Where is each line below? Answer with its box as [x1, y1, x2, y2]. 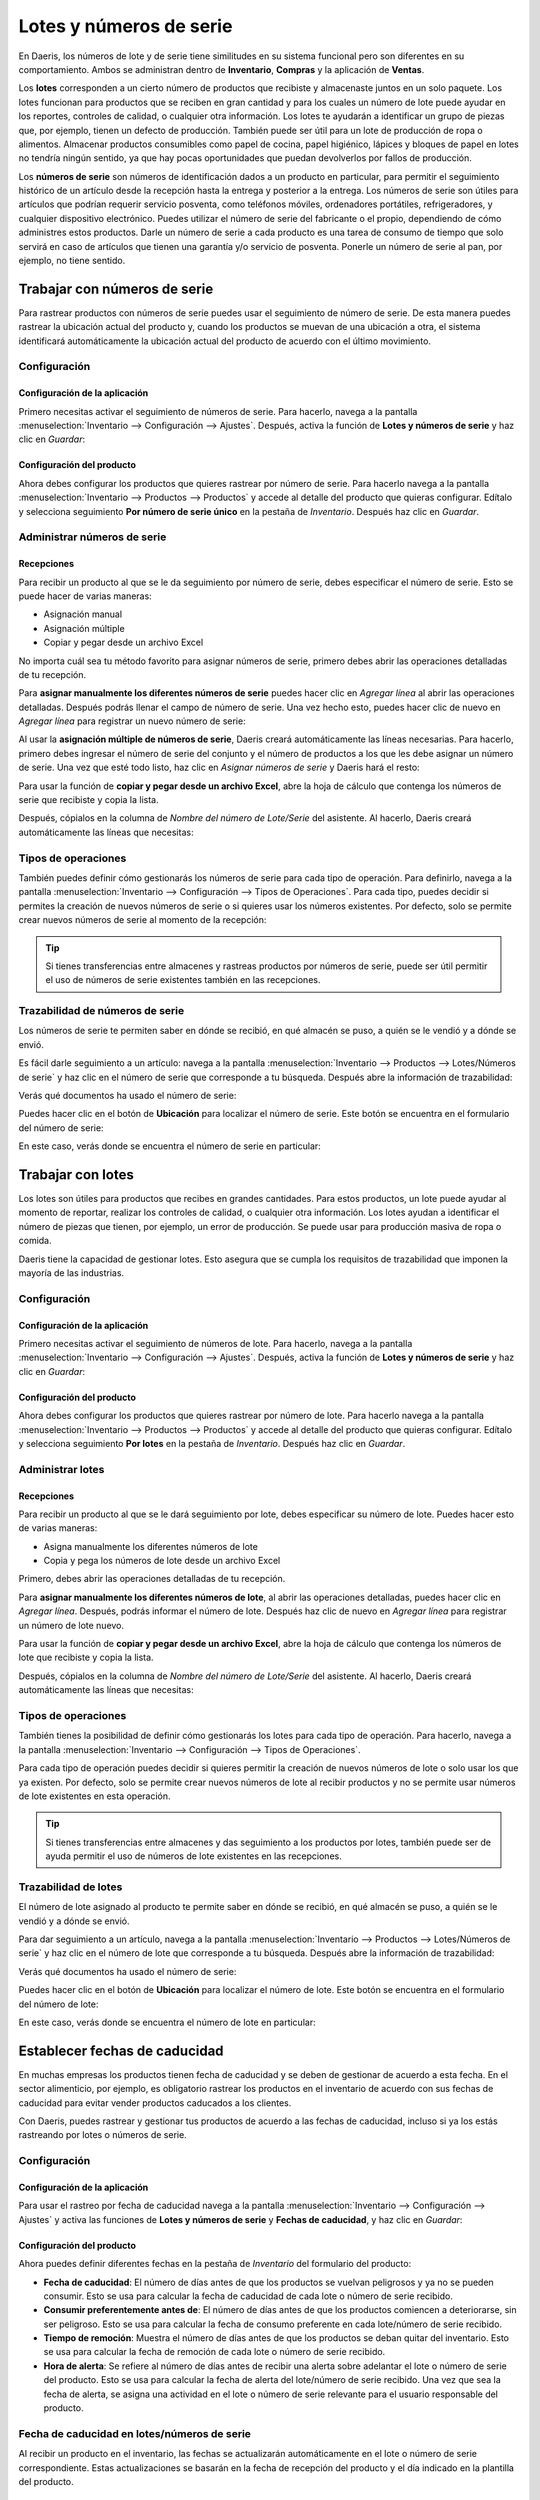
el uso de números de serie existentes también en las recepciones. [45, 974, 321, 986]
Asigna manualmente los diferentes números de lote [43, 1540, 259, 1552]
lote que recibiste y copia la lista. [18, 1651, 154, 1664]
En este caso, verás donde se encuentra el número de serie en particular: [18, 1140, 322, 1152]
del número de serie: [18, 1121, 104, 1134]
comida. [18, 1235, 52, 1247]
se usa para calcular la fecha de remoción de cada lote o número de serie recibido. [43, 2346, 386, 2358]
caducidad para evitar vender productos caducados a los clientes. [18, 2096, 292, 2109]
